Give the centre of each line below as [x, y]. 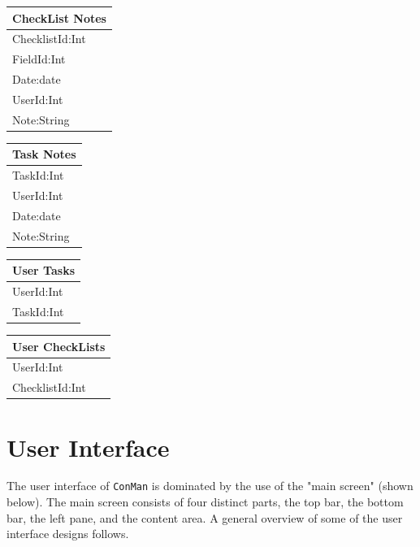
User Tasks [44, 270]
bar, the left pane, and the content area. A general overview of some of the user [205, 517]
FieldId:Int [39, 59]
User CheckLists [59, 346]
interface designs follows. [68, 534]
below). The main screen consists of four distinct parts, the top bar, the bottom [205, 502]
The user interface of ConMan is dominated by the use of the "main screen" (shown [210, 486]
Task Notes [44, 154]
